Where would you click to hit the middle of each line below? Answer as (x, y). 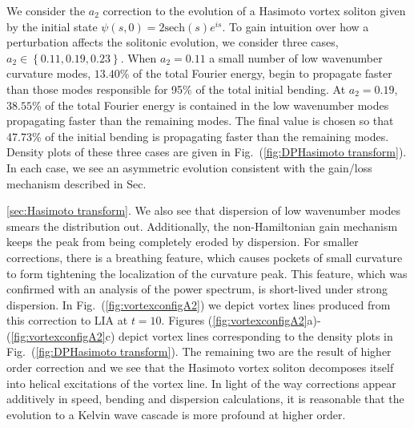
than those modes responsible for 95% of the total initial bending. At (176, 89)
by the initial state (52, 26)
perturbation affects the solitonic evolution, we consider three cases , (173, 42)
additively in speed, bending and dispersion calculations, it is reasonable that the (205, 399)
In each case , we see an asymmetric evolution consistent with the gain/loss (189, 167)
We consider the (46, 10)
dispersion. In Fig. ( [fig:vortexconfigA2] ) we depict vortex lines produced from (199, 304)
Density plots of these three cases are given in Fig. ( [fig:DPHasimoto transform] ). (207, 152)
